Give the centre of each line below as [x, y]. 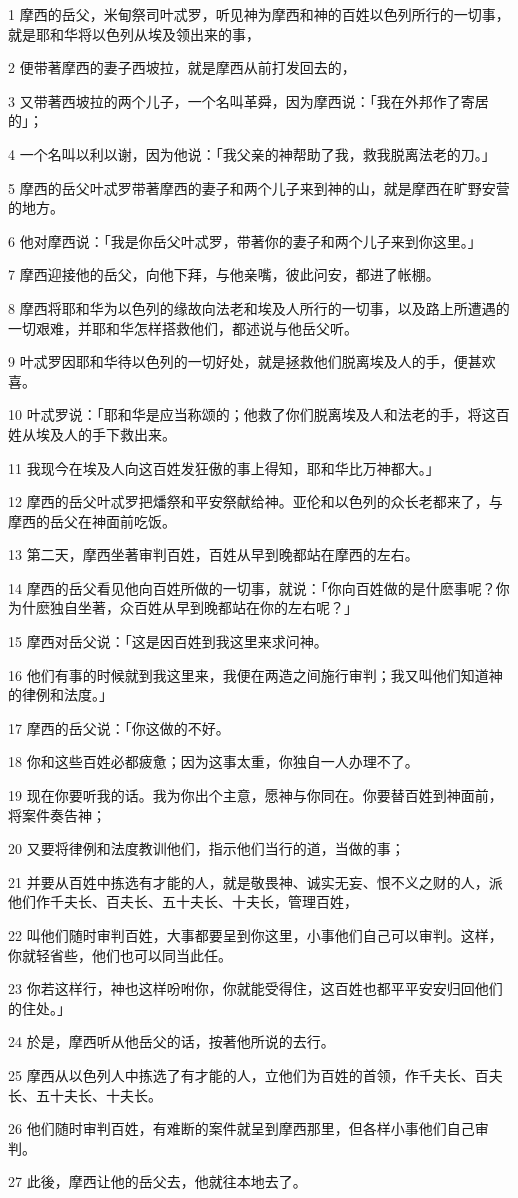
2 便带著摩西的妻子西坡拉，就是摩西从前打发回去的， [182, 67]
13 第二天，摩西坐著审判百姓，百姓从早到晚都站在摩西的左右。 [213, 554]
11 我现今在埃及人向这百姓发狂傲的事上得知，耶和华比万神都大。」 [224, 467]
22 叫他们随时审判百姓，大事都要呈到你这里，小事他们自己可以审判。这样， [255, 935]
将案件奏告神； [57, 814]
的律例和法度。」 [60, 694]
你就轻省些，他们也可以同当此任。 [120, 954]
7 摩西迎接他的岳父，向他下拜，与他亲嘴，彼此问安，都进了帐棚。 [224, 274]
